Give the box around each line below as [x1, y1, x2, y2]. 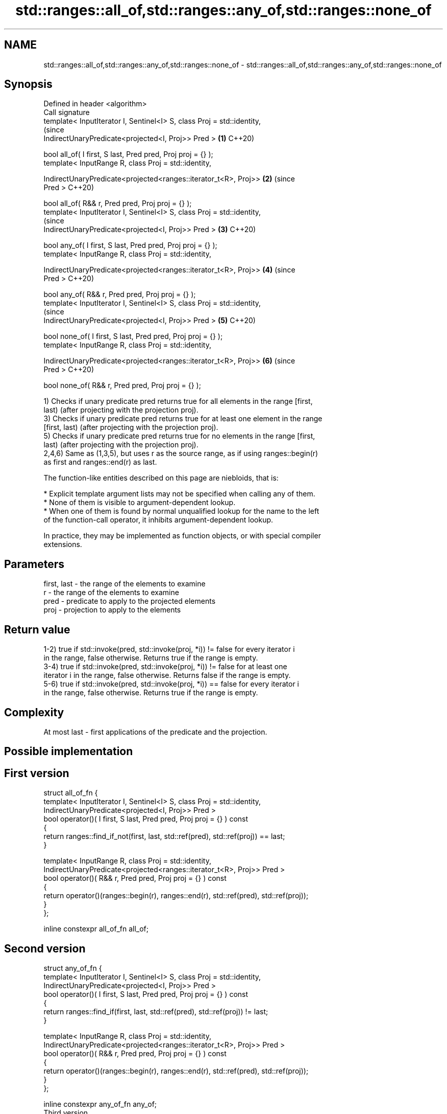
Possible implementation [4, 745, 133, 758]
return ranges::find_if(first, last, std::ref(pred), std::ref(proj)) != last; [43, 1007, 268, 1016]
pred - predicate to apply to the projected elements [43, 597, 216, 606]
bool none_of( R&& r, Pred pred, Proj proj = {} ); [43, 381, 201, 390]
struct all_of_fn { [43, 788, 98, 798]
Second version [4, 942, 86, 955]
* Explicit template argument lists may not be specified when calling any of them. [43, 489, 315, 498]
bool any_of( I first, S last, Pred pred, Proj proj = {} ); [43, 241, 217, 250]
